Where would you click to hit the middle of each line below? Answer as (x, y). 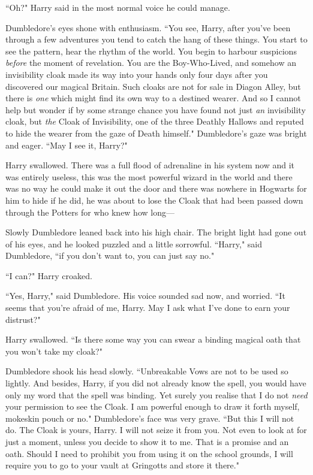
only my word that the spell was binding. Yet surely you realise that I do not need (156, 394)
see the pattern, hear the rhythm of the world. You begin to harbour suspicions (151, 51)
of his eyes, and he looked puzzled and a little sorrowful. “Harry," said (134, 243)
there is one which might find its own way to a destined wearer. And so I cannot (153, 98)
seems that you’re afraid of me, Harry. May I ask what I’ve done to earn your (148, 308)
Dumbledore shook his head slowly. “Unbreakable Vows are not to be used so (147, 371)
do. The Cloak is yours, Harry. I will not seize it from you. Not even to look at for (156, 430)
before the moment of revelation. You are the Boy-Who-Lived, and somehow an (151, 63)
